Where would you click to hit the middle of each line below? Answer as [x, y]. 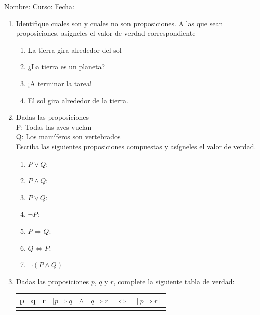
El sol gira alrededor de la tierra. [78, 100]
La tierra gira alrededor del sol [75, 49]
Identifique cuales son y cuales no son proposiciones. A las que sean [119, 23]
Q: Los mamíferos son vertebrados [68, 137]
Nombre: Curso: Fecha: [39, 6]
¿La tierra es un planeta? [67, 66]
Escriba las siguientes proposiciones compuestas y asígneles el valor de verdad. [136, 146]
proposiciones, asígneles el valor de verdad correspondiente [106, 33]
